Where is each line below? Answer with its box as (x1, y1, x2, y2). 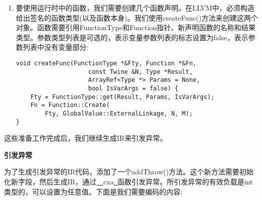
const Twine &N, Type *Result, (88, 68, 193, 75)
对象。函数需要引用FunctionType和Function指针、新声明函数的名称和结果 (16, 22, 256, 33)
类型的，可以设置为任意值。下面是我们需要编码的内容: (4, 186, 182, 196)
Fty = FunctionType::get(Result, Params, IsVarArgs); (30, 93, 215, 101)
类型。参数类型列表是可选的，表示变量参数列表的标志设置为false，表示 (16, 32, 248, 42)
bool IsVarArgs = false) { (88, 84, 178, 92)
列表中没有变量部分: (23, 42, 89, 52)
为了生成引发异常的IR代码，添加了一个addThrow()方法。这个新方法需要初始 (4, 166, 253, 177)
